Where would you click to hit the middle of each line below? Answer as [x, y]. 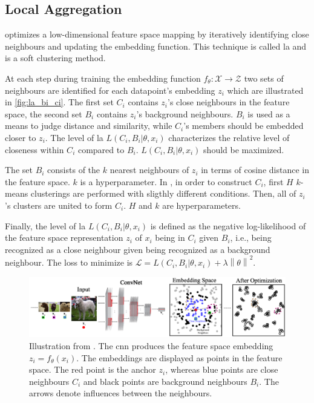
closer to [21, 137]
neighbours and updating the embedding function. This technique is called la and [156, 46]
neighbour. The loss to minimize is [69, 262]
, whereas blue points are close [222, 369]
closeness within [34, 149]
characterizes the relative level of [229, 137]
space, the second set [44, 113]
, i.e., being [251, 238]
